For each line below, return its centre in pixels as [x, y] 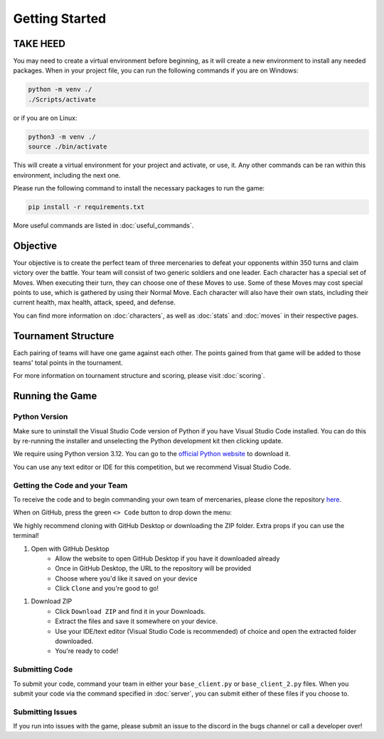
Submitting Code [43, 669]
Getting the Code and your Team [70, 485]
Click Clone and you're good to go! [107, 588]
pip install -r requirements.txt [86, 207]
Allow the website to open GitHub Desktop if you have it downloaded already [167, 559]
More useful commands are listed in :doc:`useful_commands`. [103, 225]
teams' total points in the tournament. [68, 363]
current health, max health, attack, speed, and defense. [94, 303]
